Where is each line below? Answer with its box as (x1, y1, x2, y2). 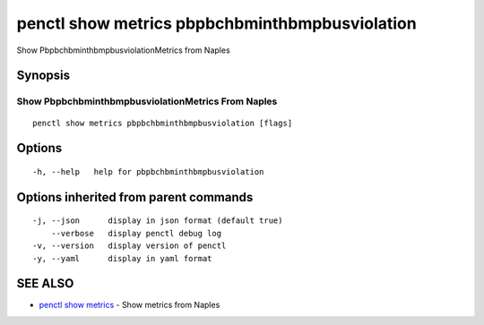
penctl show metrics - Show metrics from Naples (39, 300, 220, 311)
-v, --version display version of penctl (32, 241, 227, 251)
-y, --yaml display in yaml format (32, 253, 212, 263)
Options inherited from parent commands (16, 189, 254, 205)
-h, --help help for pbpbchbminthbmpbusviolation (32, 167, 264, 176)
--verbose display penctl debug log (50, 228, 222, 238)
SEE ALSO (16, 276, 74, 291)
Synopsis (16, 68, 71, 83)
